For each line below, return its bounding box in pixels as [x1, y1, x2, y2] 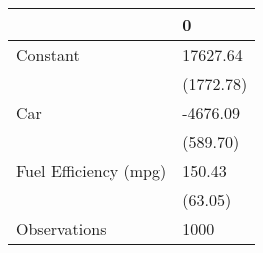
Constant [16, 43, 80, 66]
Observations [16, 217, 107, 240]
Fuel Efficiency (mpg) [16, 159, 167, 182]
